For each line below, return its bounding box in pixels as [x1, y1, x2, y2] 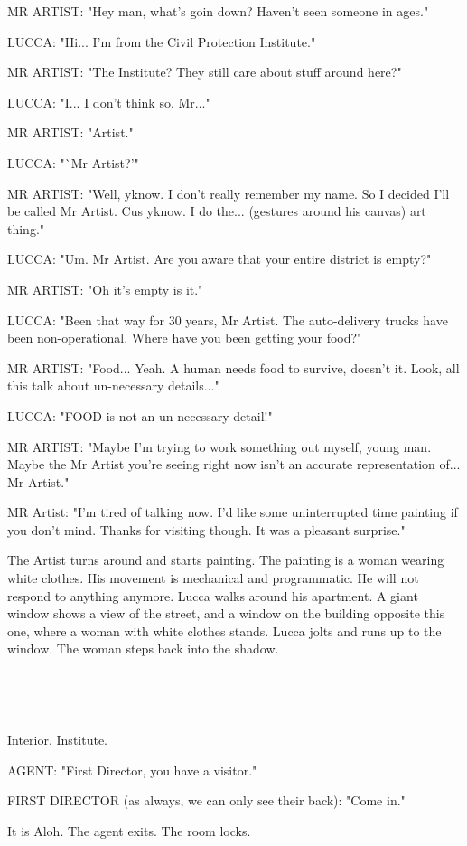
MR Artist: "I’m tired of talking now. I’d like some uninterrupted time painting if [7, 503, 458, 522]
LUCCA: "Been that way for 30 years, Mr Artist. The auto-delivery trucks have [7, 310, 448, 329]
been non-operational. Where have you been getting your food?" [7, 328, 362, 347]
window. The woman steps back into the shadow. [7, 639, 279, 658]
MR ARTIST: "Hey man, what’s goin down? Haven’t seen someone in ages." [7, 2, 429, 20]
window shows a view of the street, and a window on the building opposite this [7, 604, 445, 623]
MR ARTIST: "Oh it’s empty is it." [7, 279, 203, 298]
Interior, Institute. [7, 730, 108, 749]
